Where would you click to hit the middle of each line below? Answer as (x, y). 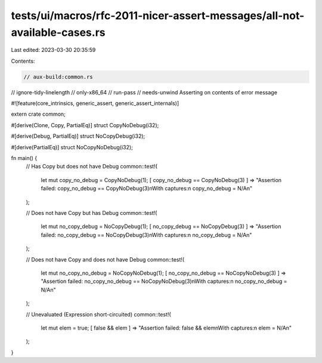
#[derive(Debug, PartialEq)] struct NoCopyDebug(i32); (78, 136)
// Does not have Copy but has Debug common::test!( (92, 213)
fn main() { (24, 158)
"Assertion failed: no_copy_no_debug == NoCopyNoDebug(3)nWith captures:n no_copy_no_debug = (164, 281)
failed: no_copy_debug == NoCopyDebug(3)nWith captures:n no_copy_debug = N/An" (146, 235)
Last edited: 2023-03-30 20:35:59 (53, 50)
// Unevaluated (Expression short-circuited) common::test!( (98, 314)
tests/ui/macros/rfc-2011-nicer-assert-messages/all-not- (158, 16)
